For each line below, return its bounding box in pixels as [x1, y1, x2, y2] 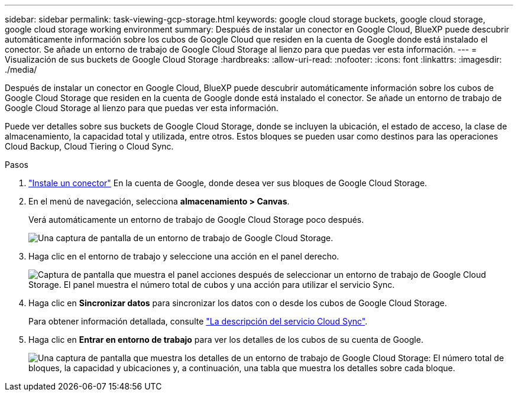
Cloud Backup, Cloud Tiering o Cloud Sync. [5, 141, 174, 151]
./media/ [5, 64, 37, 74]
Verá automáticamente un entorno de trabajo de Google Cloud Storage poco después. [28, 215, 364, 225]
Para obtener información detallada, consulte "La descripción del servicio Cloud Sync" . [28, 316, 368, 326]
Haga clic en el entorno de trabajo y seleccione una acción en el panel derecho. [28, 251, 339, 261]
